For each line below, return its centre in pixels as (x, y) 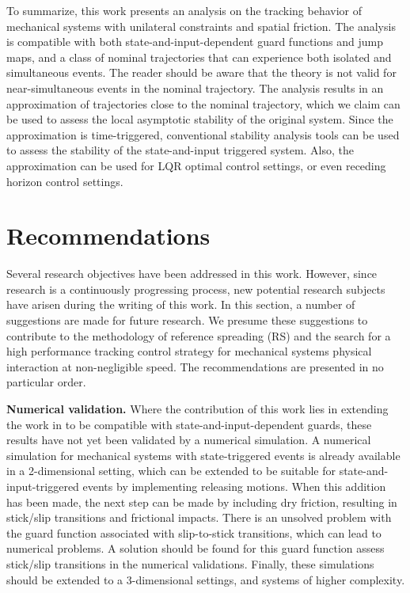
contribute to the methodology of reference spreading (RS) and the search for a (199, 335)
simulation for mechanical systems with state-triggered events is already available (203, 455)
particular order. (46, 382)
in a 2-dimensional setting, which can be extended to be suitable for (171, 471)
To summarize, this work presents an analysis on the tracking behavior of (184, 10)
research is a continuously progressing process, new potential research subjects (196, 289)
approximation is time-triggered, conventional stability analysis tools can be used (203, 134)
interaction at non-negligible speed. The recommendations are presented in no (195, 366)
